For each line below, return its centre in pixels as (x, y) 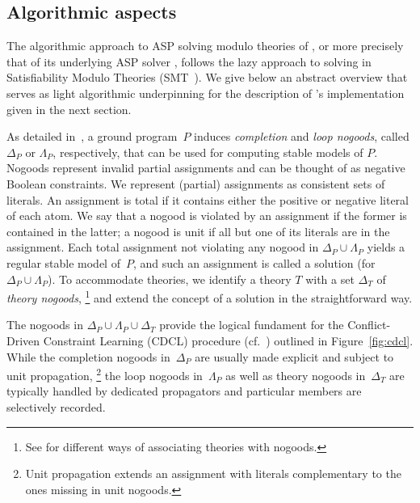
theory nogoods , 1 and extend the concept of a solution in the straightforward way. (210, 296)
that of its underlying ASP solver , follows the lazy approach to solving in (189, 61)
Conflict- (369, 325)
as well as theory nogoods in (296, 375)
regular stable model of (63, 262)
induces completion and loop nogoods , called (302, 136)
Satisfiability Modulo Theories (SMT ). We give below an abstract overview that (207, 77)
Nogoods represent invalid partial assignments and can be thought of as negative (206, 168)
